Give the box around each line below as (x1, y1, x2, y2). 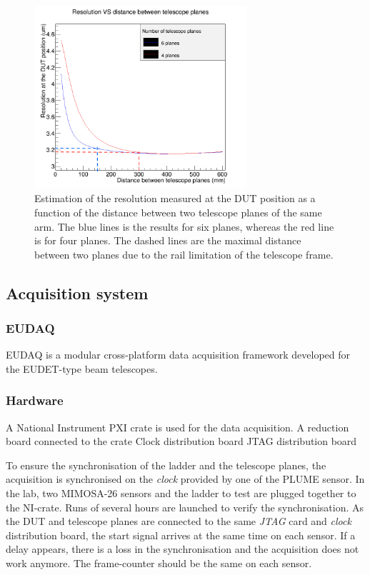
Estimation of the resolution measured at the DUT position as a (34, 191, 316, 206)
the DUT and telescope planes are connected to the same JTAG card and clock (6, 514, 351, 529)
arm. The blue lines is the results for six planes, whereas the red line (34, 219, 334, 234)
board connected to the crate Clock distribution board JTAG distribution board (6, 434, 357, 449)
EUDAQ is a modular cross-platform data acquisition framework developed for (6, 347, 351, 362)
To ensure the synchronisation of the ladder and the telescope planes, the (6, 457, 326, 472)
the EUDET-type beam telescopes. (6, 361, 158, 376)
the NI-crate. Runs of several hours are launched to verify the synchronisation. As (6, 499, 364, 514)
